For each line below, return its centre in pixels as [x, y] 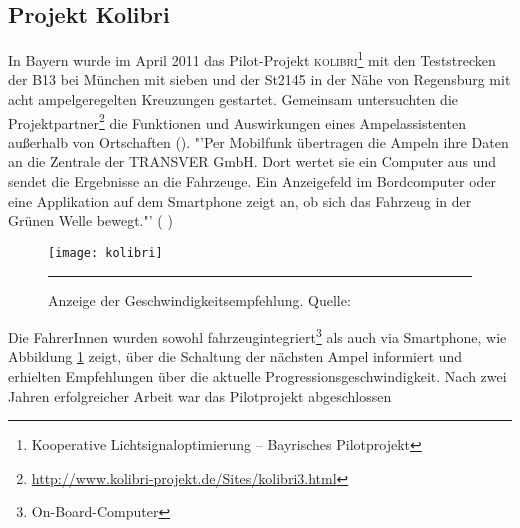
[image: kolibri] [105, 252]
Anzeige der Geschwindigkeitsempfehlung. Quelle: [199, 299]
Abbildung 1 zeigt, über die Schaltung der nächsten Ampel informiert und [235, 356]
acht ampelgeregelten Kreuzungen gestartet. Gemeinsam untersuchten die [233, 99]
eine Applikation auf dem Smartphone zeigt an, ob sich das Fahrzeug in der [240, 200]
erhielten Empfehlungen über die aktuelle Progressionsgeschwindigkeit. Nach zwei [257, 375]
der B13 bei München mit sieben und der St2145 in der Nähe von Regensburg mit [259, 79]
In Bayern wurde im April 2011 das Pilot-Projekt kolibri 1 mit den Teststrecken [252, 58]
